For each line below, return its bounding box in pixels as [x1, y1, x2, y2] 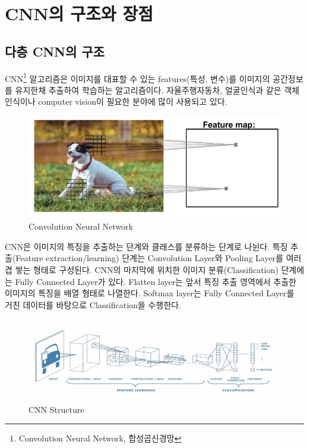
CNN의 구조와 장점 [5, 1, 153, 26]
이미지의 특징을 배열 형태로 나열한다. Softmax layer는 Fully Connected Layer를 [5, 287, 295, 299]
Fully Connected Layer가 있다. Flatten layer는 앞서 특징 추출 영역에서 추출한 [15, 275, 297, 287]
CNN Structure [29, 403, 84, 415]
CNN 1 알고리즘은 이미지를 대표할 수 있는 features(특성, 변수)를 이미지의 [5, 70, 270, 84]
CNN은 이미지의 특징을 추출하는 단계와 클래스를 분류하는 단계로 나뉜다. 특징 [5, 240, 288, 252]
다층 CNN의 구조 [5, 42, 105, 60]
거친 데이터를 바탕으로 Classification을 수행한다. [5, 298, 181, 311]
